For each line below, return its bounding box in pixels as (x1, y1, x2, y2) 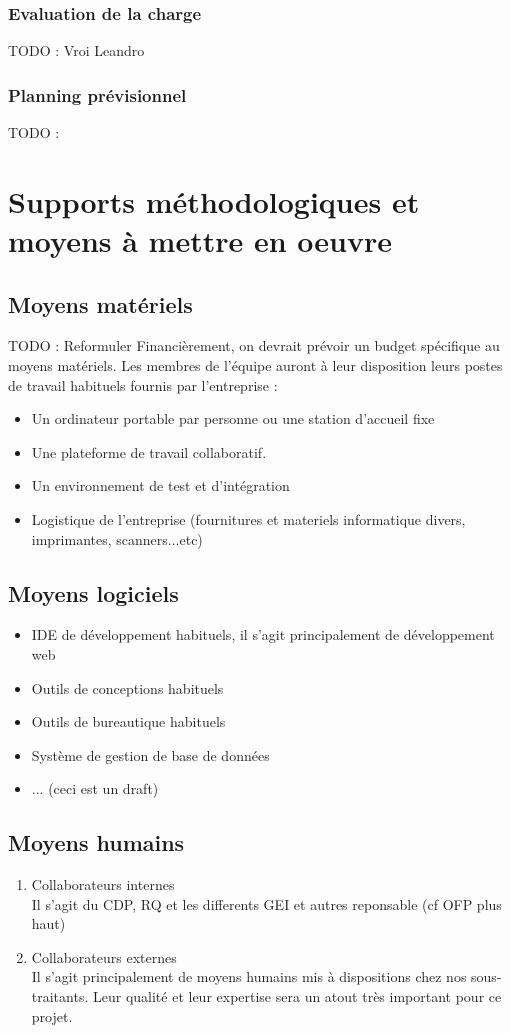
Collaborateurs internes (31, 874, 175, 895)
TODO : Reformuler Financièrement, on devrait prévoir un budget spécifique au (8, 335, 500, 356)
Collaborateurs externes (31, 946, 177, 967)
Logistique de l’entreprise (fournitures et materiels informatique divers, (31, 508, 466, 529)
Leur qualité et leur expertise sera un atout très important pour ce (92, 986, 502, 1007)
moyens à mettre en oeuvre (8, 220, 392, 260)
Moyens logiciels (8, 577, 179, 608)
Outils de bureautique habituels (31, 711, 226, 732)
